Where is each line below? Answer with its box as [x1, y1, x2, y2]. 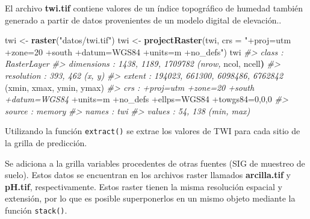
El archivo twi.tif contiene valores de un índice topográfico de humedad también [5, 2, 303, 14]
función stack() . [5, 203, 67, 216]
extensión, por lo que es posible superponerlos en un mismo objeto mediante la [5, 192, 296, 205]
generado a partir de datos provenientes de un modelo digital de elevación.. [5, 13, 282, 26]
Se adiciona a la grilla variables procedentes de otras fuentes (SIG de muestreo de [5, 156, 305, 169]
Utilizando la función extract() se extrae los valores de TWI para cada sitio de [5, 125, 300, 137]
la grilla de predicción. [5, 137, 87, 149]
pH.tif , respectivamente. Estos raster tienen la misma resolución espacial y [5, 180, 282, 193]
